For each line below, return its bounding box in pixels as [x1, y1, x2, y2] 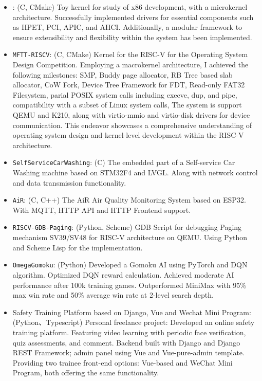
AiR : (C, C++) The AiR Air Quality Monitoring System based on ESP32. [12, 194, 246, 205]
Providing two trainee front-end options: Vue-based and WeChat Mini [12, 357, 233, 368]
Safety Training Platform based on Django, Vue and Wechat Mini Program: [12, 306, 251, 317]
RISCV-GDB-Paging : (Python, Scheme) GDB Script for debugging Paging [12, 222, 242, 232]
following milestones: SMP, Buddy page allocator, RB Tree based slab [12, 69, 233, 80]
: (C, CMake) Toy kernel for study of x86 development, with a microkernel [12, 2, 248, 12]
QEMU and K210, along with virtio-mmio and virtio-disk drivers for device [12, 110, 250, 120]
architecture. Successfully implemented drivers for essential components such [12, 11, 254, 22]
